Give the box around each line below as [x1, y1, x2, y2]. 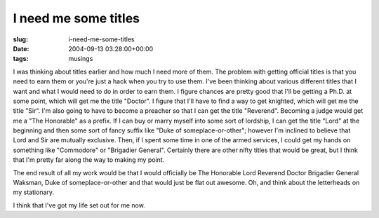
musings [68, 55, 93, 63]
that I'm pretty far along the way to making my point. [13, 156, 165, 164]
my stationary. [13, 188, 55, 196]
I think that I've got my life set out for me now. [13, 200, 145, 210]
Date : [13, 44, 29, 53]
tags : [13, 55, 29, 63]
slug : [13, 35, 28, 43]
